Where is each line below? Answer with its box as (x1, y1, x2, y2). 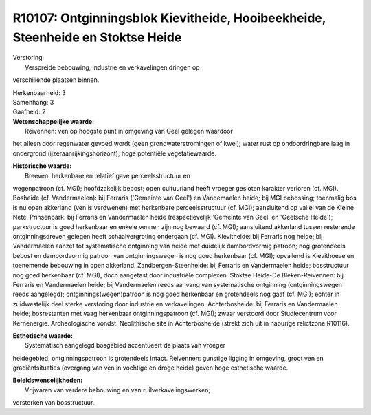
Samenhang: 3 (12, 98, 54, 106)
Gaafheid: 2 (12, 107, 46, 116)
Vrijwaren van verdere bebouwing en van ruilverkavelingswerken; (25, 385, 211, 394)
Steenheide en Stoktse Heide (12, 30, 182, 45)
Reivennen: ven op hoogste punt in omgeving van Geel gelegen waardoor (25, 127, 234, 136)
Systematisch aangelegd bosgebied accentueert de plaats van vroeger (25, 341, 226, 350)
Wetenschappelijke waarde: (12, 117, 95, 125)
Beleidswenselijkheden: (12, 376, 83, 385)
